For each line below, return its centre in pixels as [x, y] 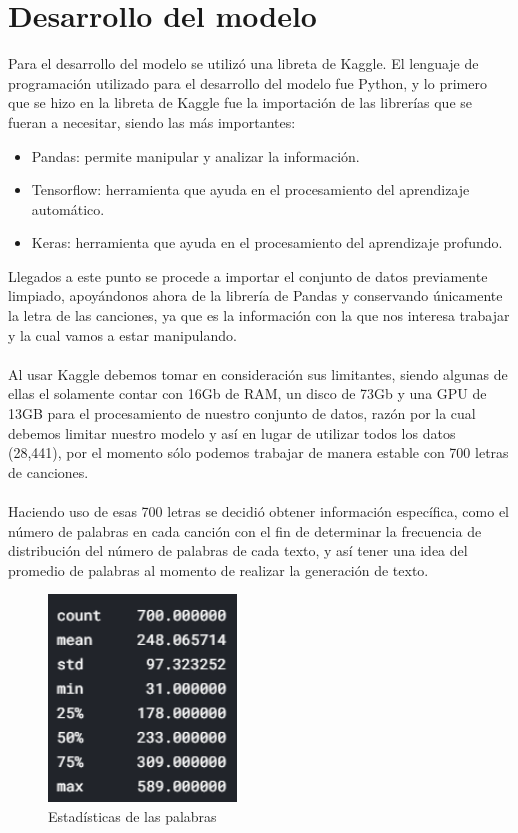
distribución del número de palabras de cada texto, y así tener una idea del [238, 550]
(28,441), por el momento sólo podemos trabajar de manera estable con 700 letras [258, 452]
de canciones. [48, 471]
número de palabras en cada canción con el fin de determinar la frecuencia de [245, 530]
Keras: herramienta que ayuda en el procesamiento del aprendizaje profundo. [267, 242]
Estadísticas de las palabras [132, 816]
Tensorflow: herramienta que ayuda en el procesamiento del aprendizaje [250, 189]
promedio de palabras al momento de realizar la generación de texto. [218, 569]
